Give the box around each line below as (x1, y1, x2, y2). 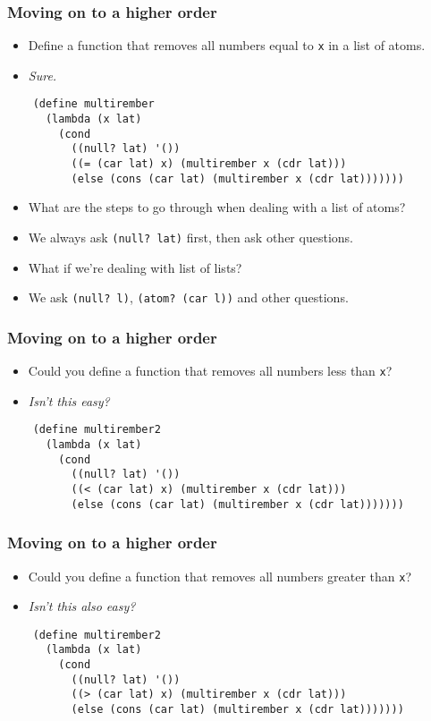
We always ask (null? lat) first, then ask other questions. (28, 228, 353, 246)
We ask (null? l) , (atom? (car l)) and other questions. (28, 288, 349, 307)
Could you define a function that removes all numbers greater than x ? (28, 566, 412, 585)
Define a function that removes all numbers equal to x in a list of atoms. (28, 36, 426, 55)
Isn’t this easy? (28, 391, 110, 410)
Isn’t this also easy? (28, 597, 136, 615)
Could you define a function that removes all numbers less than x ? (28, 361, 393, 380)
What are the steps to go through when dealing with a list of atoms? (28, 198, 406, 216)
